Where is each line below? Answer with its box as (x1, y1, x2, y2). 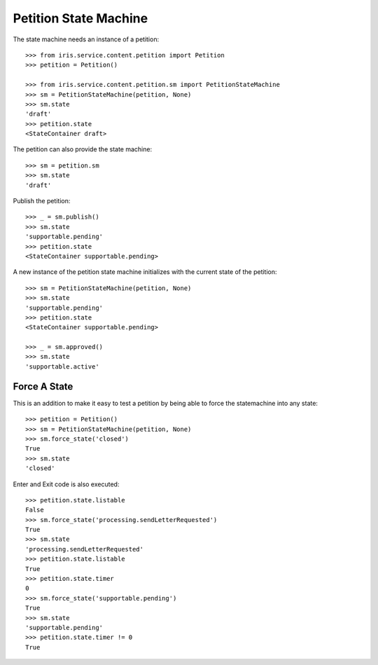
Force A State (13, 381, 73, 392)
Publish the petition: (13, 197, 71, 205)
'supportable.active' (25, 362, 99, 371)
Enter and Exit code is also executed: (13, 480, 120, 488)
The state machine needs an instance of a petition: (13, 35, 160, 43)
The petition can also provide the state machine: (13, 145, 153, 153)
